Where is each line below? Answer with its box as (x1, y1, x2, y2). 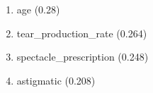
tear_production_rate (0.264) (16, 25, 147, 40)
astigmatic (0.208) (16, 73, 96, 87)
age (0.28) (16, 2, 60, 16)
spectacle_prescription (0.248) (16, 49, 149, 64)
